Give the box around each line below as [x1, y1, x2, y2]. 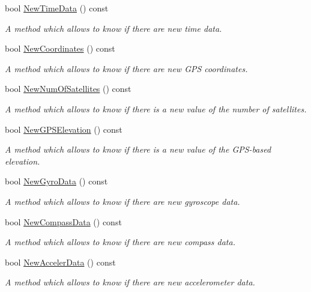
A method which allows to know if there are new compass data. [5, 236, 235, 248]
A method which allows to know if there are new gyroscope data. [5, 195, 240, 207]
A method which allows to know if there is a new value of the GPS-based [5, 143, 271, 156]
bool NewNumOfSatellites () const [5, 82, 131, 95]
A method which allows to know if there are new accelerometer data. [5, 276, 255, 288]
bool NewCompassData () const [5, 215, 122, 228]
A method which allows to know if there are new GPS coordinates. [5, 62, 248, 75]
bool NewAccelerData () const [5, 255, 116, 268]
